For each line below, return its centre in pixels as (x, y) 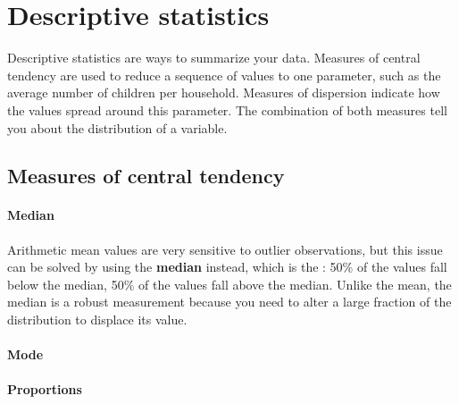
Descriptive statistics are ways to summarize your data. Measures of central (214, 58)
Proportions (45, 389)
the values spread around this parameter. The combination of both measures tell (227, 109)
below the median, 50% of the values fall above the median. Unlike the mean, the (229, 284)
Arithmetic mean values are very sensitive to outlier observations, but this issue (225, 249)
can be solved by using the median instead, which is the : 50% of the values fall (227, 267)
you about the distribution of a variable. (117, 127)
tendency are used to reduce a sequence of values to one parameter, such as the (224, 75)
